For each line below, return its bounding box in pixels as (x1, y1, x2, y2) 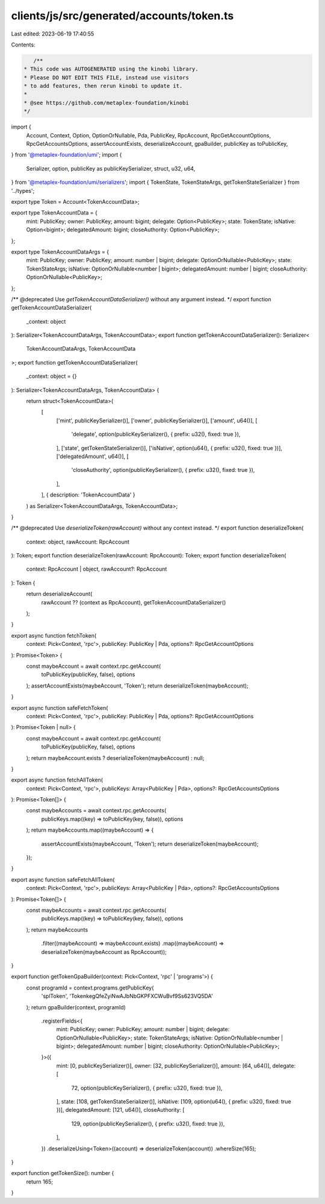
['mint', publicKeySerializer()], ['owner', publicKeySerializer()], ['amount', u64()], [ (56, 416, 258, 424)
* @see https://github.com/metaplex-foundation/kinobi (23, 99, 189, 106)
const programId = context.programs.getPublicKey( (26, 984, 154, 991)
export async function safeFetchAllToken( (11, 876, 115, 883)
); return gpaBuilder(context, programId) (26, 1003, 126, 1011)
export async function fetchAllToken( (11, 776, 104, 783)
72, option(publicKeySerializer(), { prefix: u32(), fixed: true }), (71, 1084, 223, 1091)
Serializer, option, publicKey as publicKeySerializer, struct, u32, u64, (26, 165, 196, 172)
